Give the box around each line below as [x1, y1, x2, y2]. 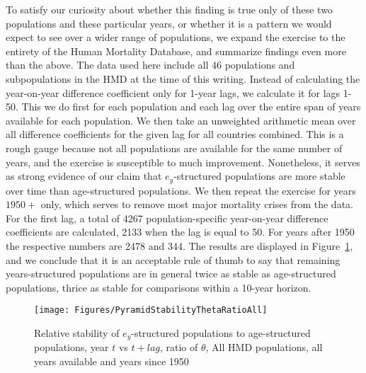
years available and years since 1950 [34, 354, 189, 369]
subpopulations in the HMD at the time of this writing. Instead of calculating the [6, 71, 360, 86]
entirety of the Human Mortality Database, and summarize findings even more [6, 43, 346, 58]
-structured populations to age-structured [131, 325, 311, 340]
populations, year [34, 340, 109, 355]
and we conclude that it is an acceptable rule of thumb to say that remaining [6, 252, 341, 267]
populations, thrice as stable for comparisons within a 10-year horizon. [6, 280, 311, 294]
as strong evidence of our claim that [6, 168, 162, 183]
